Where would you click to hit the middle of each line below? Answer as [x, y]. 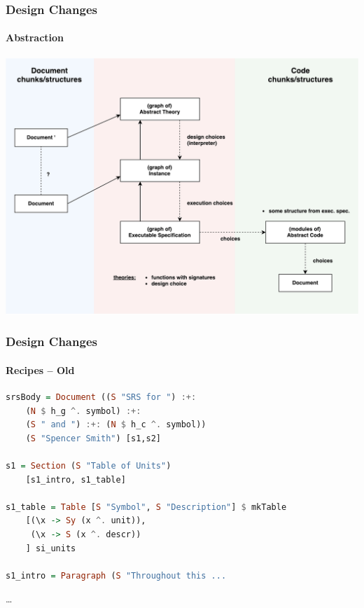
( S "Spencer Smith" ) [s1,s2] [93, 438]
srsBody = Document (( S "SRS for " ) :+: [101, 398]
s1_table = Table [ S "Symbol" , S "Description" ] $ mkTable [146, 507]
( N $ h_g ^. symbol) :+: [83, 411]
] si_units [51, 548]
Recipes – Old [40, 369]
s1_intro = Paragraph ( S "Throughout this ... [116, 575]
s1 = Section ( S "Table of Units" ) [89, 466]
